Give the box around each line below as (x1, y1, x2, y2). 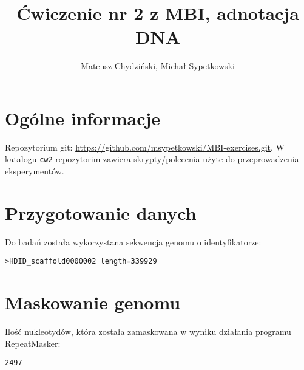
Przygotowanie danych (5, 200, 197, 225)
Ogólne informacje (5, 105, 161, 130)
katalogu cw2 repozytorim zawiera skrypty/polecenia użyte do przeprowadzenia (5, 152, 299, 165)
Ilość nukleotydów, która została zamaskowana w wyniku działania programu (5, 325, 291, 338)
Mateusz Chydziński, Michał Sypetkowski (81, 60, 235, 72)
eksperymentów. (5, 165, 64, 177)
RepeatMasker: (5, 337, 61, 349)
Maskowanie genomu (5, 290, 181, 315)
